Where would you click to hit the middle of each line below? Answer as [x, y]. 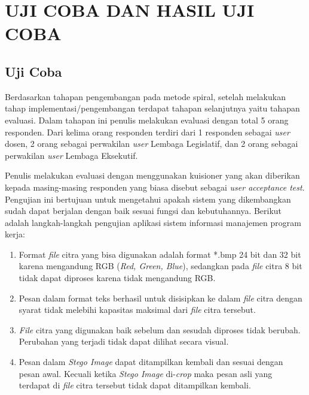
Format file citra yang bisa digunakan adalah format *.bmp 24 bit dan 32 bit [160, 254]
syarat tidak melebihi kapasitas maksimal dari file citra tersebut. [137, 310]
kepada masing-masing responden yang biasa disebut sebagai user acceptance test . [155, 187]
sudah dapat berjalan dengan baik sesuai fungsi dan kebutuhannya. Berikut [143, 211]
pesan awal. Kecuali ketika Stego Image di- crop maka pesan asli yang [146, 373]
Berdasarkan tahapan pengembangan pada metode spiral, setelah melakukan [145, 96]
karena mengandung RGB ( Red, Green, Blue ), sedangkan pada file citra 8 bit [160, 266]
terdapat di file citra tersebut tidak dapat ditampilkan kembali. [135, 385]
